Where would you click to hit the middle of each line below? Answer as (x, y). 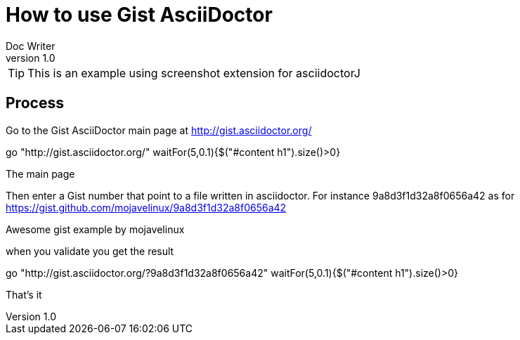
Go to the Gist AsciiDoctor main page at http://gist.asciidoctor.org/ (159, 130)
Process (35, 103)
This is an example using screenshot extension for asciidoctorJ (194, 73)
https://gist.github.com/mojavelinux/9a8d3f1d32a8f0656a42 (146, 207)
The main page (40, 174)
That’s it (24, 294)
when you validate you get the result (90, 251)
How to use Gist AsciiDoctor (139, 15)
